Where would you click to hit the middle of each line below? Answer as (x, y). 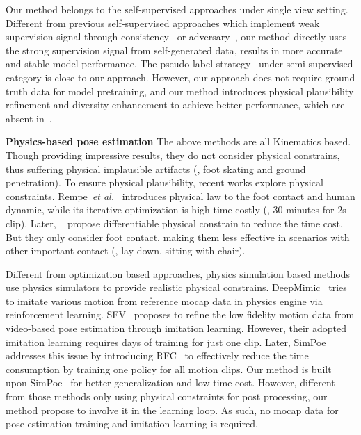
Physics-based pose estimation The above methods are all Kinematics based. (178, 141)
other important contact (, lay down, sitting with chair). (126, 251)
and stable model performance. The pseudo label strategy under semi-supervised (179, 64)
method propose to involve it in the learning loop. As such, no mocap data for (172, 410)
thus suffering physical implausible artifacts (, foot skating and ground (156, 169)
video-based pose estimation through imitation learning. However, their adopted (176, 328)
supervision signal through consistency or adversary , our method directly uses (176, 36)
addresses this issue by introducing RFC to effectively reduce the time (157, 355)
